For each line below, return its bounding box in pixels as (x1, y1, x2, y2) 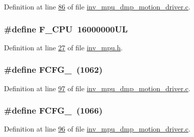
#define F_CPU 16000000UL (4, 22, 128, 35)
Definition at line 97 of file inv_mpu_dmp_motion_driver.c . (4, 83, 191, 93)
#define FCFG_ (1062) (4, 63, 103, 76)
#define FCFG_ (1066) (4, 104, 103, 117)
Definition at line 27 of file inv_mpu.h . (4, 42, 123, 52)
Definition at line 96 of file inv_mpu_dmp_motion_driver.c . (4, 124, 191, 134)
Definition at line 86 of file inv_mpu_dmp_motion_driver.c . (4, 1, 191, 11)
